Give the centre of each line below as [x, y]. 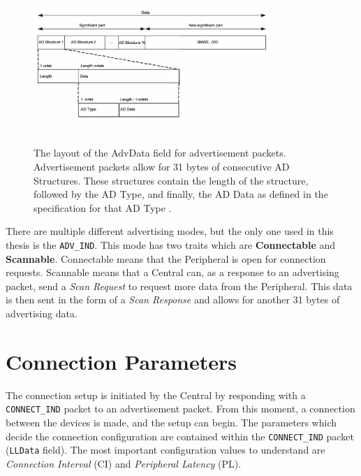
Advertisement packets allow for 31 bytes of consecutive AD [162, 166]
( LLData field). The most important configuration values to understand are [165, 450]
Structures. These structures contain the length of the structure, [171, 180]
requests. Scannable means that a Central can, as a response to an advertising [172, 272]
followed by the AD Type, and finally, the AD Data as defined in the [181, 194]
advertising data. [42, 313]
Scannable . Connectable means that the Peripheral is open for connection [166, 258]
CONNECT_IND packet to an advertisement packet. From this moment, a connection [180, 409]
